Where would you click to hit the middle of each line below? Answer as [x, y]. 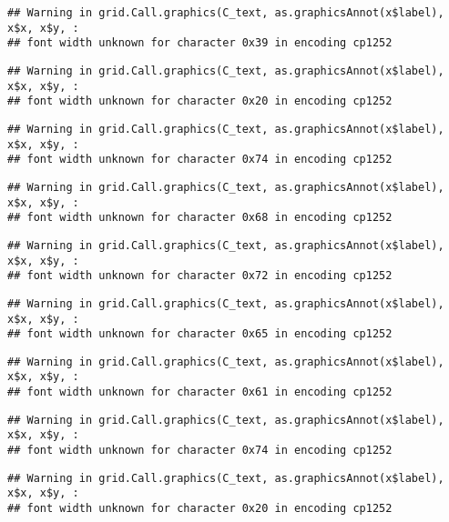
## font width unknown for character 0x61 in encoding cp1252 [200, 392]
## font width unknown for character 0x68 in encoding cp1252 [200, 218]
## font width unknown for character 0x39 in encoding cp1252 [200, 43]
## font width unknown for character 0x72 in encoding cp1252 [200, 276]
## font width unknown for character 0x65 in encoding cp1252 [200, 334]
